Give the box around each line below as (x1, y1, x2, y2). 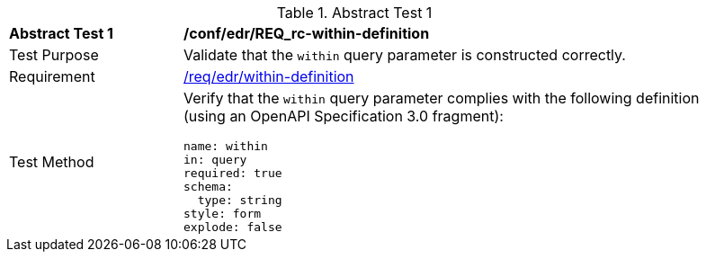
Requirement (9, 67, 95, 85)
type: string (197, 193, 282, 207)
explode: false (183, 220, 282, 234)
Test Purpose (9, 46, 99, 64)
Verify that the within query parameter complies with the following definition (183, 89, 700, 107)
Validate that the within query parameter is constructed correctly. (183, 46, 626, 64)
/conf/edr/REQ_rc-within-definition (183, 24, 430, 42)
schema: (183, 180, 233, 193)
